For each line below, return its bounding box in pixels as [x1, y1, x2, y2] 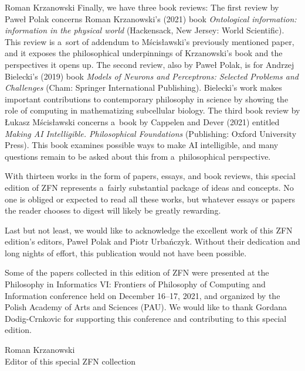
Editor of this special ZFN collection [5, 355, 136, 367]
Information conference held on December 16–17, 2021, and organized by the [5, 289, 280, 301]
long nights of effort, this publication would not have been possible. [5, 246, 247, 259]
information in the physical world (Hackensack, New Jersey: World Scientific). [5, 24, 284, 36]
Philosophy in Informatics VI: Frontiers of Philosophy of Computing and [5, 278, 266, 290]
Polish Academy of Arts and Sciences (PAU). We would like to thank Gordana [5, 301, 287, 313]
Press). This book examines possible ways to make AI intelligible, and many [5, 139, 279, 151]
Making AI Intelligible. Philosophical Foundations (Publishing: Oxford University [5, 127, 297, 139]
